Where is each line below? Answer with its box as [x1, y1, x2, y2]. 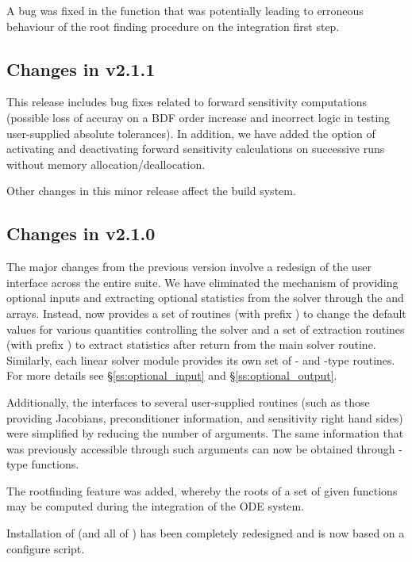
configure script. [6, 540, 85, 556]
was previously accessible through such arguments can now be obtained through [6, 440, 395, 457]
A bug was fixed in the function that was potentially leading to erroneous [6, 2, 364, 18]
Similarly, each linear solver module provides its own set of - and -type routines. [6, 351, 395, 368]
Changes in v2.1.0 [6, 221, 156, 246]
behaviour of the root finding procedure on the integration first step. [6, 17, 340, 34]
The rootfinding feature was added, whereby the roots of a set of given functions [6, 482, 398, 499]
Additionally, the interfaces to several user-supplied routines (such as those [6, 393, 370, 410]
